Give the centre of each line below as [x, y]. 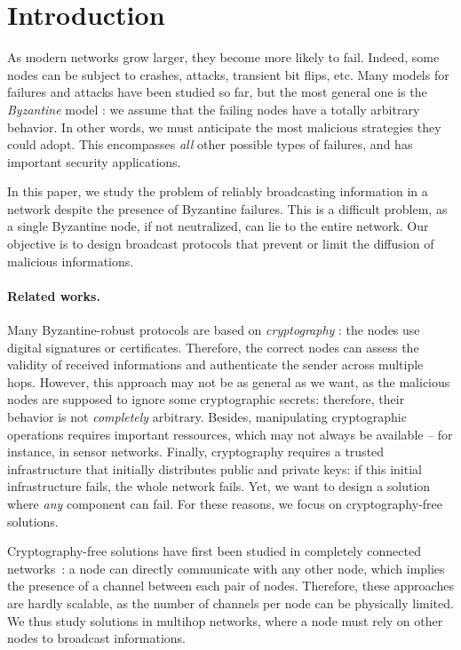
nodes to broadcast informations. [96, 638]
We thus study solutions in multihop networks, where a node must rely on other [225, 620]
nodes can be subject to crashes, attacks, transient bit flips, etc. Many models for [228, 74]
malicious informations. [71, 261]
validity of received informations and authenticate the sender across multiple [215, 365]
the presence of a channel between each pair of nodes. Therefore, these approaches [230, 586]
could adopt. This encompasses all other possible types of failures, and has [210, 144]
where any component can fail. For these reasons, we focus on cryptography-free [225, 503]
